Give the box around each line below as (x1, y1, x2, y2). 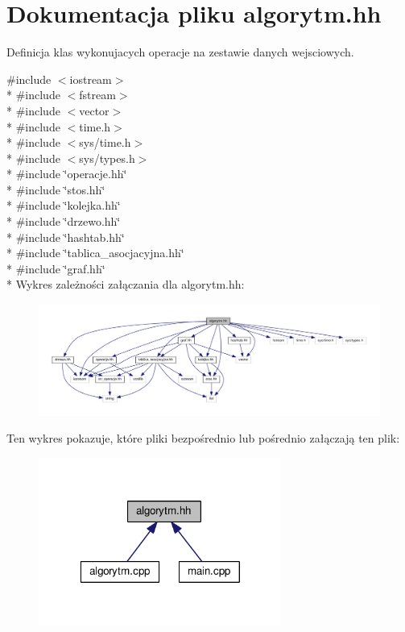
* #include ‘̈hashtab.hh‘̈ (6, 228, 125, 245)
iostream (69, 70, 112, 87)
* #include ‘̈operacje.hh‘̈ (6, 165, 127, 182)
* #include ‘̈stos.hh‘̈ (6, 181, 105, 197)
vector (79, 102, 110, 118)
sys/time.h (79, 134, 131, 151)
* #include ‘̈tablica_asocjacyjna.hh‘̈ (6, 244, 184, 261)
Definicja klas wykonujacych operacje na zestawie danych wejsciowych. (6, 44, 354, 60)
